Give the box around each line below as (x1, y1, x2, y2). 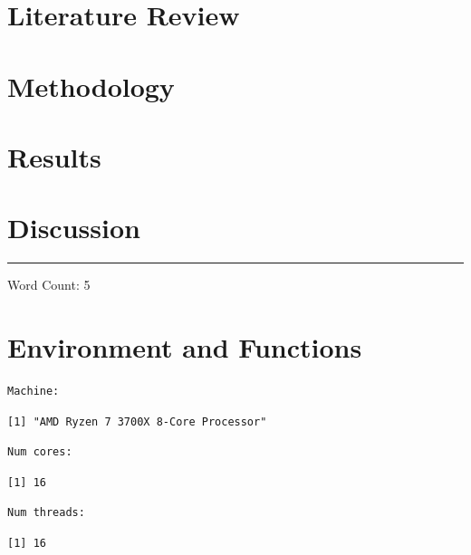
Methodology (7, 67, 175, 104)
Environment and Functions (7, 329, 362, 366)
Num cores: (7, 445, 72, 459)
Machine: (7, 384, 60, 397)
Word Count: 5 (7, 275, 91, 294)
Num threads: (7, 506, 85, 520)
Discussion (7, 209, 140, 246)
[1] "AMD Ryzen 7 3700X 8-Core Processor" (7, 415, 267, 428)
